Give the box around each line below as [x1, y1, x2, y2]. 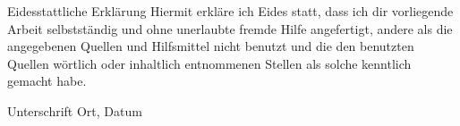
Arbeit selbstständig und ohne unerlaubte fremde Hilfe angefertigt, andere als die [7, 19, 453, 38]
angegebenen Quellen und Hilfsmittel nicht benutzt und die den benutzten [7, 37, 414, 55]
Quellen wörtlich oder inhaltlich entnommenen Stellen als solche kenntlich [7, 54, 412, 72]
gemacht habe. [7, 71, 87, 90]
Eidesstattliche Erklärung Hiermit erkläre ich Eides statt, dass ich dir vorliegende [7, 2, 454, 20]
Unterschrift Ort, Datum [7, 101, 142, 120]
